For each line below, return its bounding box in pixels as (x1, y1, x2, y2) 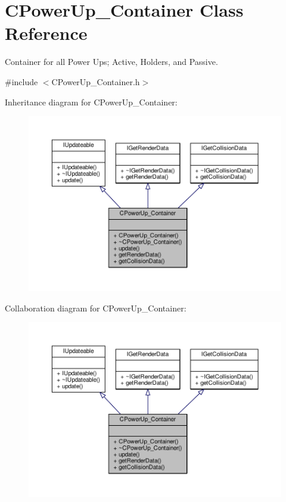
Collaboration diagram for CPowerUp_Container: (5, 301, 186, 314)
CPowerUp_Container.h (51, 75, 140, 88)
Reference (5, 21, 88, 45)
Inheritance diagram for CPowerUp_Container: (5, 95, 178, 108)
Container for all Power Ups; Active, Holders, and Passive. (5, 55, 218, 68)
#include (5, 75, 38, 88)
